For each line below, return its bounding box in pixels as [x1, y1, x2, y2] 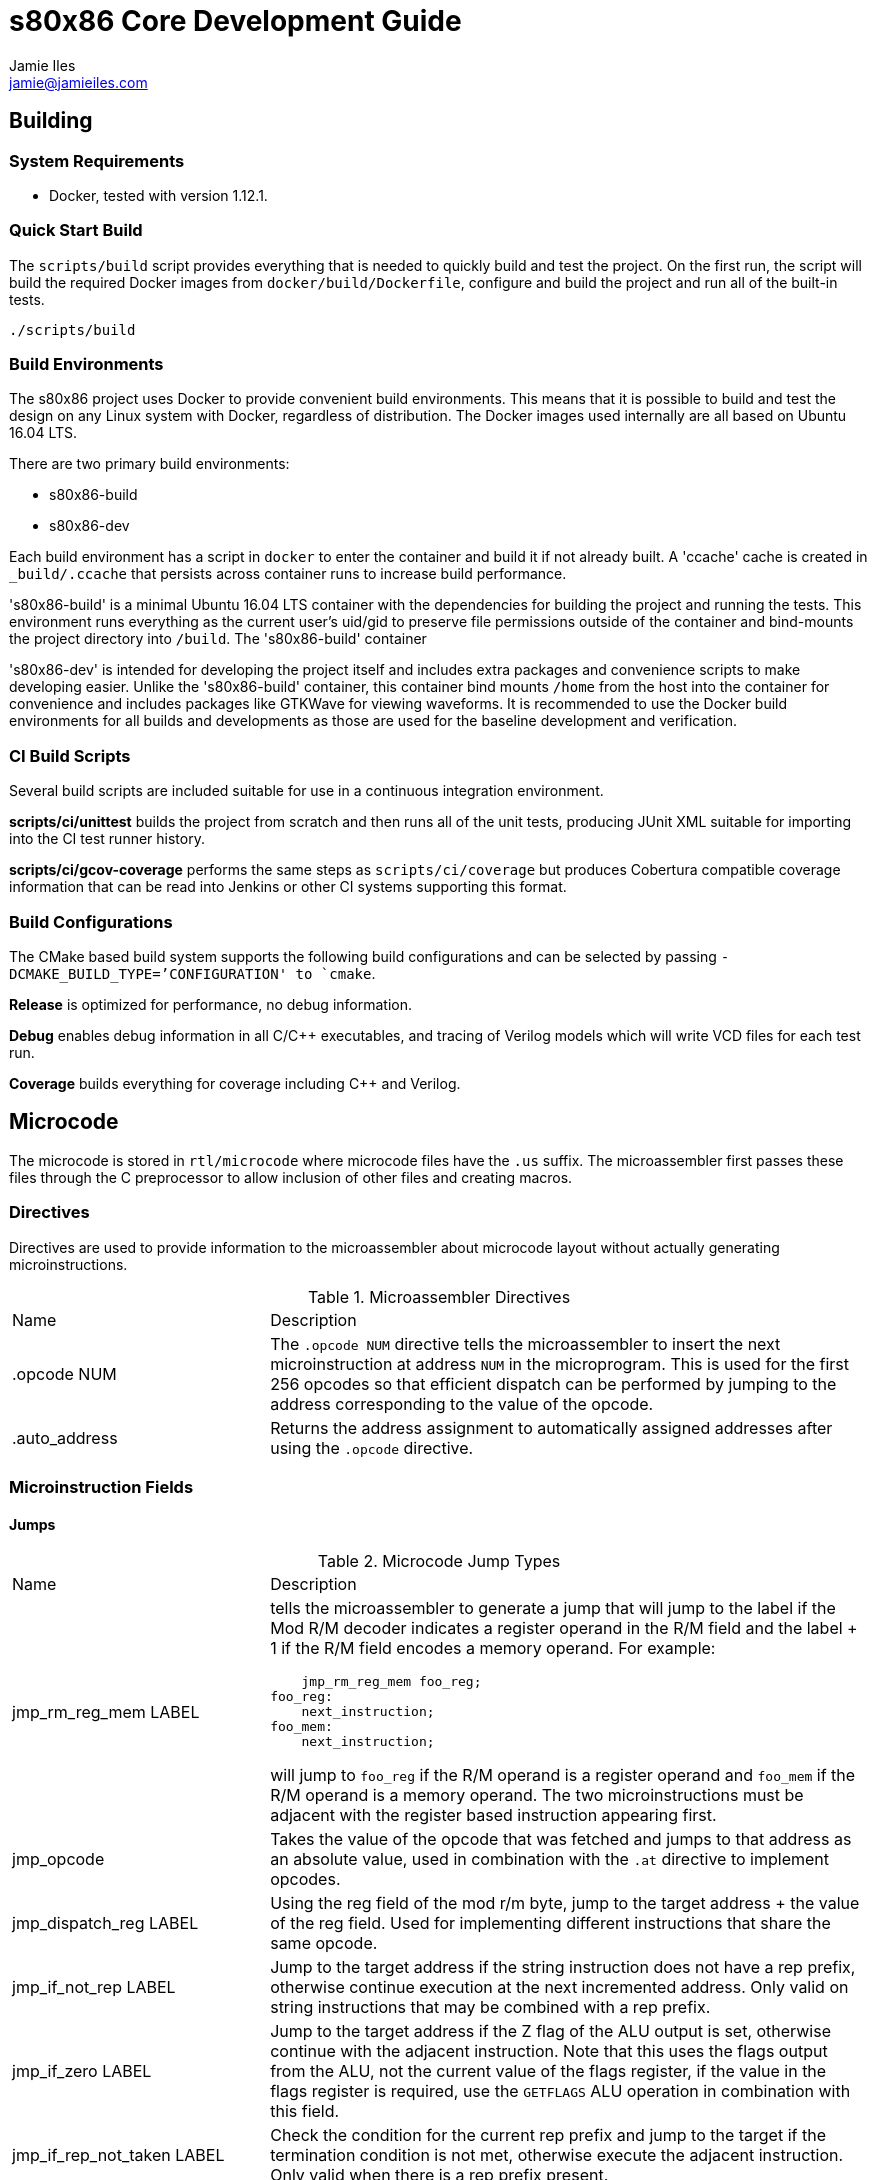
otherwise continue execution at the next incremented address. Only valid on [270, 1977, 849, 1998]
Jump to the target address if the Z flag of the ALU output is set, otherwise [270, 2021, 832, 2042]
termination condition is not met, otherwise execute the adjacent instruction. [270, 2145, 844, 2166]
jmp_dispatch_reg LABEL [12, 1913, 199, 1934]
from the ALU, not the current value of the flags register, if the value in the [270, 2061, 827, 2082]
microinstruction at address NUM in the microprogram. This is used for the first [270, 1353, 850, 1374]
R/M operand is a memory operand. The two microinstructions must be [270, 1785, 804, 1806]
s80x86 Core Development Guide [9, 4, 462, 38]
